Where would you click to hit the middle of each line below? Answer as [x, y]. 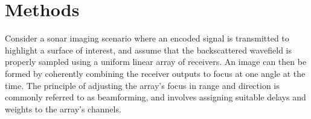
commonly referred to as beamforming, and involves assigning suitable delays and [155, 97]
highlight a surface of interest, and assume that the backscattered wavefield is [148, 50]
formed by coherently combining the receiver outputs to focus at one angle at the [155, 73]
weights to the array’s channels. [63, 108]
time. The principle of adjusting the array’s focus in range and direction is [142, 85]
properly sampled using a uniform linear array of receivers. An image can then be [156, 62]
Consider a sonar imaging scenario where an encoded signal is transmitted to [147, 38]
